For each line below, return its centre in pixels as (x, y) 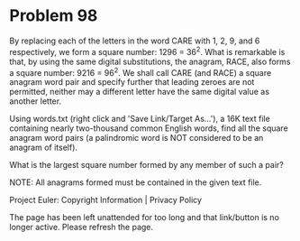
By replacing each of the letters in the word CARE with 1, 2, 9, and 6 (135, 41)
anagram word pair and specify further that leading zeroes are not (132, 82)
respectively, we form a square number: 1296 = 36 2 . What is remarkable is (147, 51)
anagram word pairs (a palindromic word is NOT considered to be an (136, 138)
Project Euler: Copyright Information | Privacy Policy (106, 200)
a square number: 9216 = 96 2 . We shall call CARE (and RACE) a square (141, 71)
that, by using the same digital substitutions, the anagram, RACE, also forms (150, 61)
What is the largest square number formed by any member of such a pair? (146, 165)
